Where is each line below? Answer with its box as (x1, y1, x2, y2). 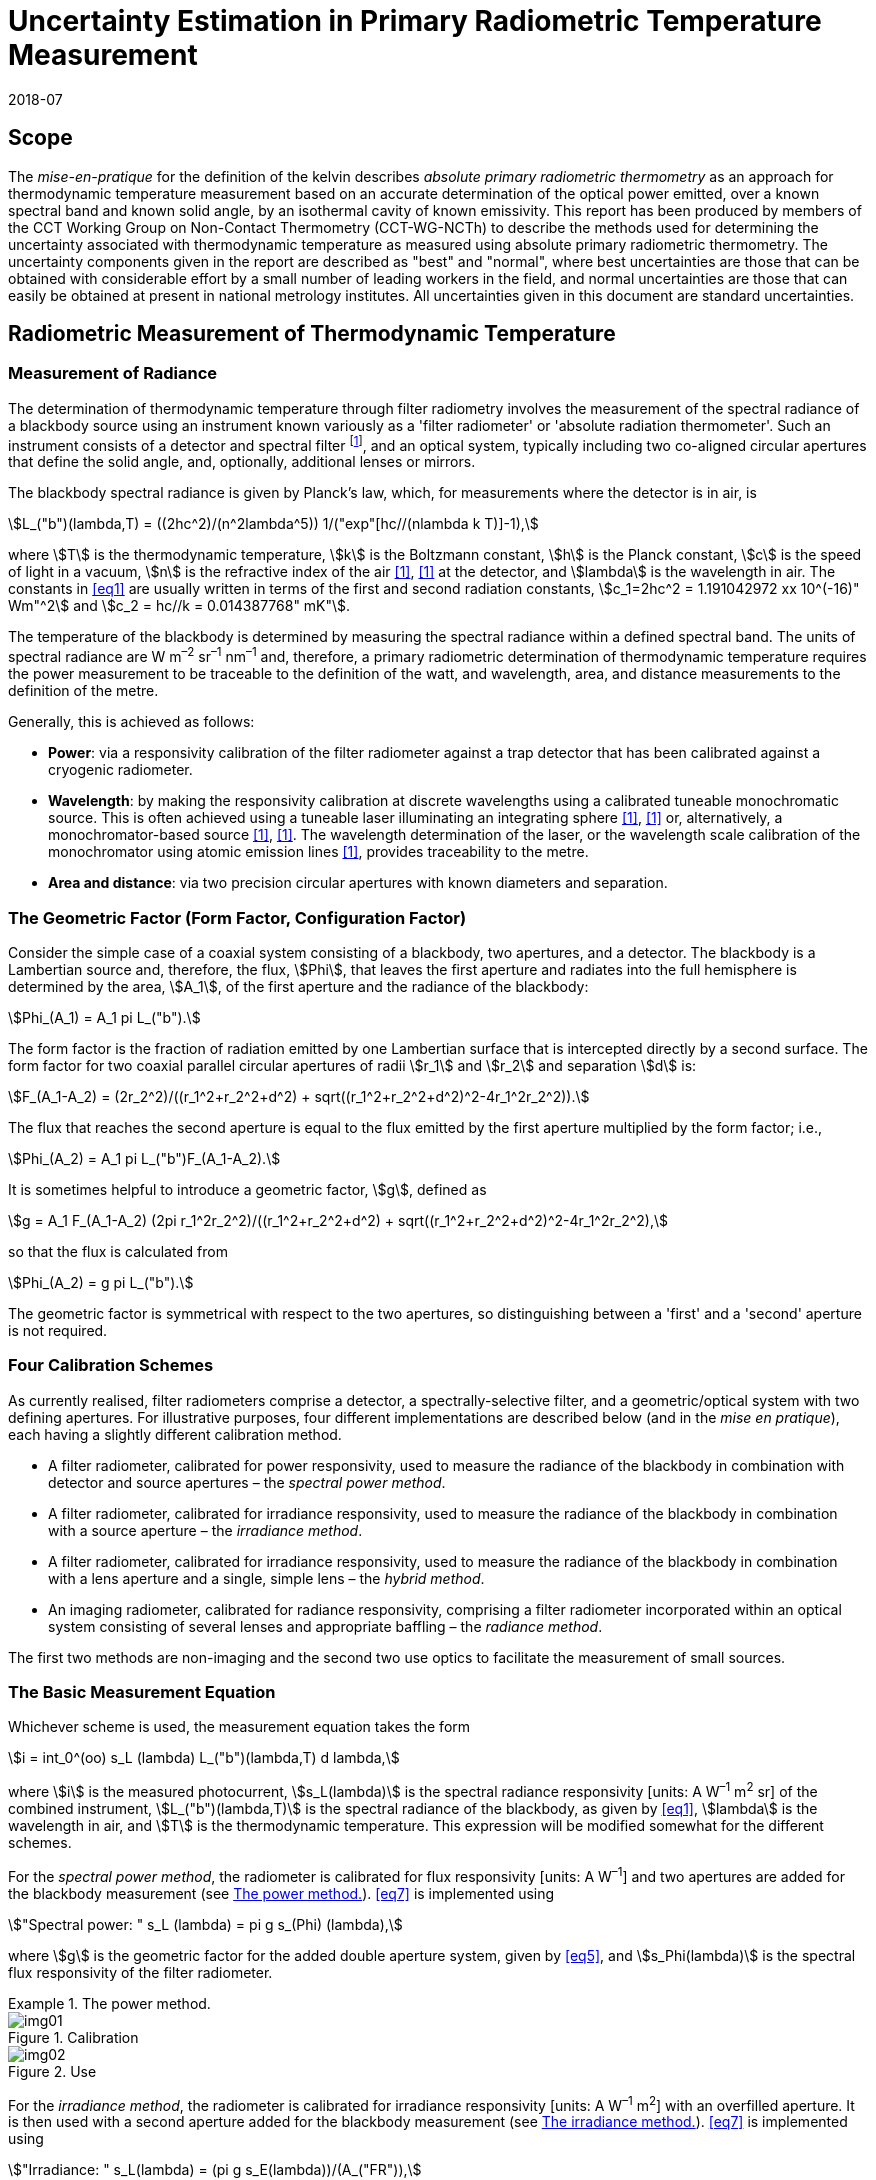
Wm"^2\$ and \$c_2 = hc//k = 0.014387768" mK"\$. (8, 597, 351, 615)
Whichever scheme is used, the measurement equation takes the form (8, 1718, 471, 1736)
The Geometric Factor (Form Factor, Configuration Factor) (8, 907, 467, 928)
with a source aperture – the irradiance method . (48, 1521, 363, 1539)
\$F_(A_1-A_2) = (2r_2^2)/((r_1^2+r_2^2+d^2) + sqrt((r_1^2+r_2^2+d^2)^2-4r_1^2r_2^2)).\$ (8, 1087, 590, 1105)
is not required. (8, 1321, 108, 1339)
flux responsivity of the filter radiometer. (8, 1963, 273, 1981)
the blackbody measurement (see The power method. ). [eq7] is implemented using (8, 1884, 555, 1902)
